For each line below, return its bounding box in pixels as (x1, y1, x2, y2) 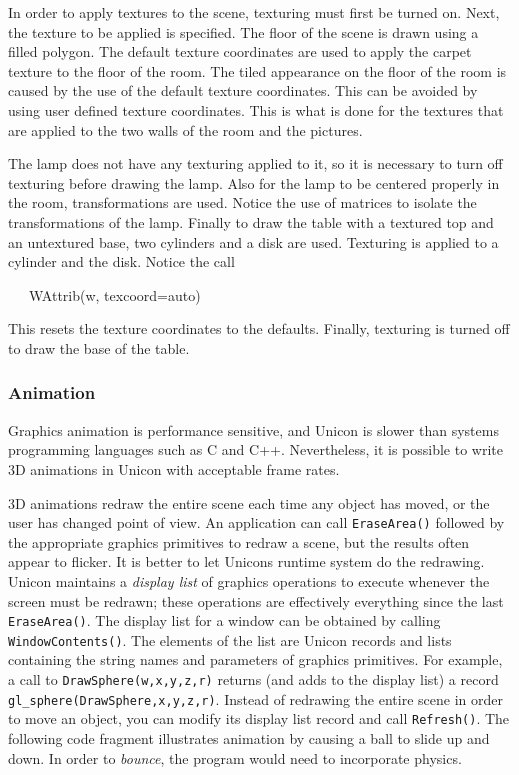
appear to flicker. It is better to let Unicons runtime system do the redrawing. (8, 551, 485, 572)
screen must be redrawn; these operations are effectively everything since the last (8, 590, 504, 611)
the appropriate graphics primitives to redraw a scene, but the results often (8, 531, 470, 552)
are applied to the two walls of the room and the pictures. (8, 119, 363, 140)
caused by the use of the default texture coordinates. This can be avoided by (8, 80, 478, 101)
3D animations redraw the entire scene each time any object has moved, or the (8, 492, 490, 513)
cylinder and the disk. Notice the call (8, 251, 235, 272)
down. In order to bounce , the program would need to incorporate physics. (8, 747, 462, 768)
